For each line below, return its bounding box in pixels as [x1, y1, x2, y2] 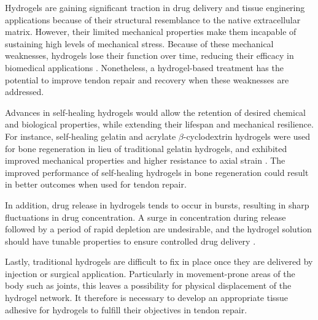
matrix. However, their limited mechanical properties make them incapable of [5, 25, 297, 38]
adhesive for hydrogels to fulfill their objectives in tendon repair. [5, 303, 247, 316]
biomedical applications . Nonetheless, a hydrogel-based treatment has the [5, 61, 284, 74]
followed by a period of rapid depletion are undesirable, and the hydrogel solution [5, 223, 312, 235]
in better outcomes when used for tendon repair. [5, 178, 187, 191]
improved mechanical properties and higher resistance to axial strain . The [5, 154, 285, 167]
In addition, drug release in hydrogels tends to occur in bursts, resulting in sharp [5, 198, 309, 211]
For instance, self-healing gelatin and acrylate [5, 129, 176, 142]
